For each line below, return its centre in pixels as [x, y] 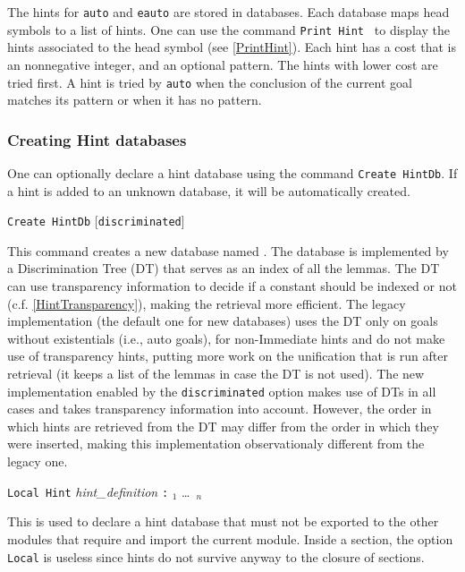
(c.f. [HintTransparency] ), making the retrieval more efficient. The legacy [207, 303]
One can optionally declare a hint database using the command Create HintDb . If [232, 172]
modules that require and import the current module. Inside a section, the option [230, 538]
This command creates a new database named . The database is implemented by [228, 250]
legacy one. [38, 461]
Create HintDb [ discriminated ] [96, 221]
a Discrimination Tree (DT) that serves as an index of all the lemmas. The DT [224, 268]
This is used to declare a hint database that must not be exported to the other [223, 521]
